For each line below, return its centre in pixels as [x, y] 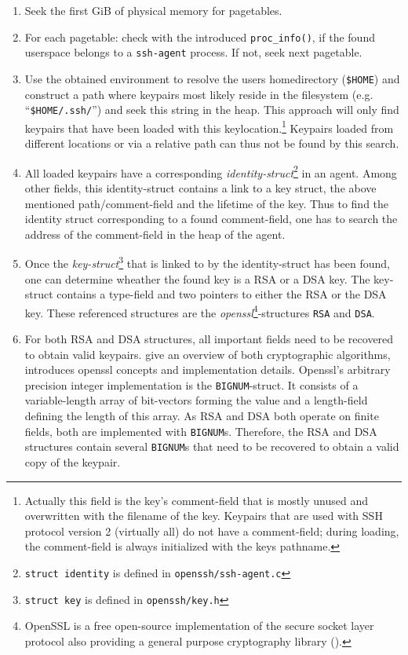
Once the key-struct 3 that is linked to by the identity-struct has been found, [207, 262]
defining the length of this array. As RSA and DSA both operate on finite [202, 416]
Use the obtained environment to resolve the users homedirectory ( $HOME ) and [212, 78]
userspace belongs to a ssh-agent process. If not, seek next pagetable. [193, 52]
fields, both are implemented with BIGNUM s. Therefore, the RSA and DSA [201, 431]
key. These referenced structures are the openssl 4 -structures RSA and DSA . [200, 311]
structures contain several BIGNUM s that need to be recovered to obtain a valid [212, 446]
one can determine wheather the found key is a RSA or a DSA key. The [197, 278]
